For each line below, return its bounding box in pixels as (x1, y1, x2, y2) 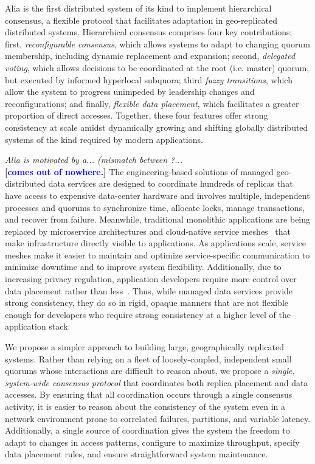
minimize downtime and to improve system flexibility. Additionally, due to (5, 260, 282, 273)
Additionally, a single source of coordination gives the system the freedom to (5, 424, 290, 437)
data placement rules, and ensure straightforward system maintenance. (5, 448, 268, 460)
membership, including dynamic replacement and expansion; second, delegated (5, 49, 296, 62)
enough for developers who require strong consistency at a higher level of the (5, 308, 291, 320)
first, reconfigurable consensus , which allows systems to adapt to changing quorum (5, 37, 310, 50)
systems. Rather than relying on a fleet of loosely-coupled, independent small (5, 352, 292, 365)
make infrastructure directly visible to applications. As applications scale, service (5, 237, 306, 249)
